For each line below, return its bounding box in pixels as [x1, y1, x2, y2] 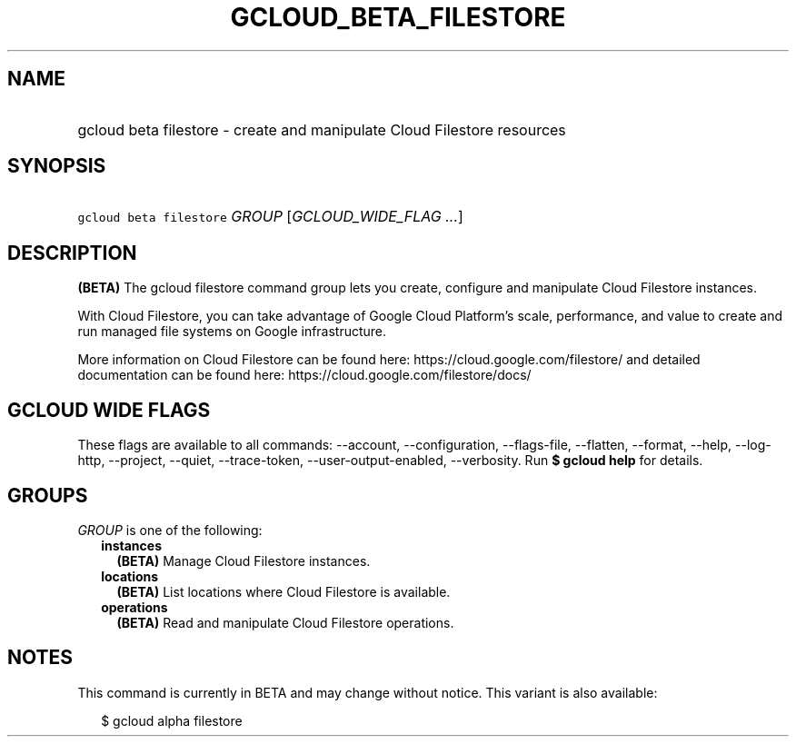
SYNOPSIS [7, 154, 106, 178]
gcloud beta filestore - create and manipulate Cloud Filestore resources [77, 120, 566, 139]
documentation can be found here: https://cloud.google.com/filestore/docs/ [77, 367, 532, 383]
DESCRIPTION [7, 241, 137, 264]
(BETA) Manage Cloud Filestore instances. [116, 552, 371, 569]
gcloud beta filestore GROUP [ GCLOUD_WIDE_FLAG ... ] [77, 207, 463, 226]
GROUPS [7, 483, 88, 507]
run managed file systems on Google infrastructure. [77, 323, 387, 340]
